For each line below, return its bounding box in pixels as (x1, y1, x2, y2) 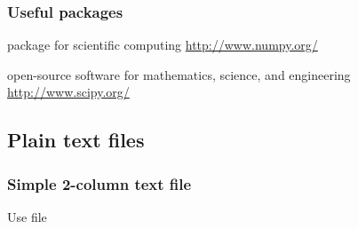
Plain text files (7, 126, 145, 154)
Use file (7, 208, 47, 225)
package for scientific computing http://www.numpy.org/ (7, 36, 318, 54)
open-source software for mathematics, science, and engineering (7, 65, 351, 83)
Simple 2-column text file (7, 172, 192, 194)
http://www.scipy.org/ (7, 83, 130, 101)
